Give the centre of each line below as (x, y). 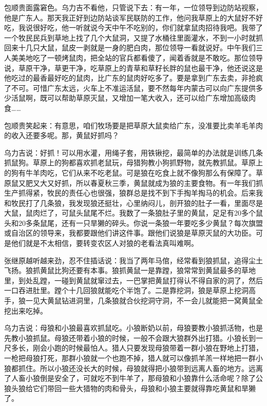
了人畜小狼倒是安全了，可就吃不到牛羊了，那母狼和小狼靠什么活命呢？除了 (130, 378)
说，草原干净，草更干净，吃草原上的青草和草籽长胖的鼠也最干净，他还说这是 (133, 67)
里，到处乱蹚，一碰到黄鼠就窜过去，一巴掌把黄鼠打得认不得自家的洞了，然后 (133, 280)
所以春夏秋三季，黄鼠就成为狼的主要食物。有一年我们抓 (169, 182)
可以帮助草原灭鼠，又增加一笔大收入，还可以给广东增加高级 (148, 98)
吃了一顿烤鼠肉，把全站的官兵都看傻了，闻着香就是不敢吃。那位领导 (148, 57)
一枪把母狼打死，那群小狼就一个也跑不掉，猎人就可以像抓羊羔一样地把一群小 (133, 358)
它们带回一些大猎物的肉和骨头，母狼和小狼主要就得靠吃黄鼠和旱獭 (144, 388)
